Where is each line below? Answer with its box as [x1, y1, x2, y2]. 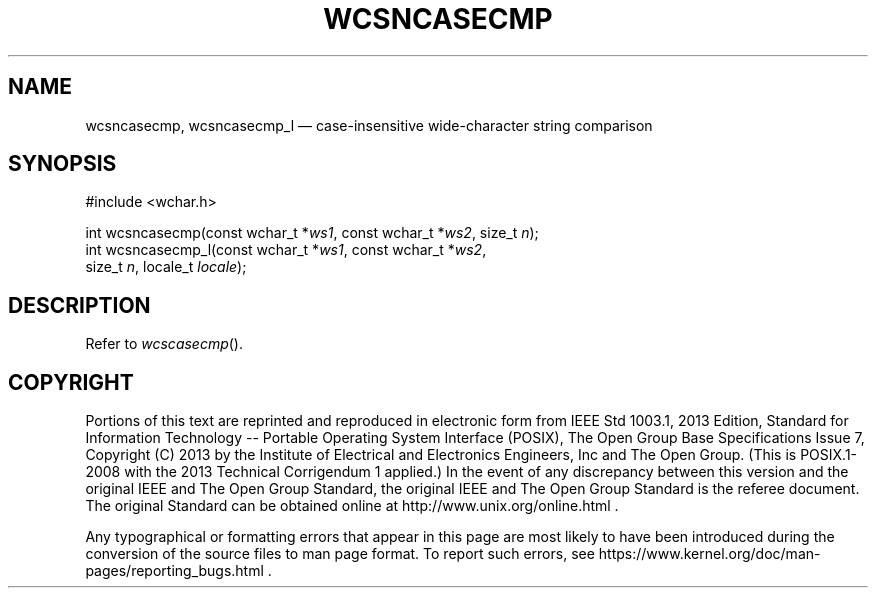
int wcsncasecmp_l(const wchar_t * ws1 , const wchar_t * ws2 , [85, 241, 487, 259]
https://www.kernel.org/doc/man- [598, 545, 821, 563]
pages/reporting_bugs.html [85, 562, 264, 580]
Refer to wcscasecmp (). [85, 335, 244, 353]
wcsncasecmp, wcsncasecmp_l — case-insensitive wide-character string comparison [85, 116, 653, 134]
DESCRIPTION [8, 292, 151, 318]
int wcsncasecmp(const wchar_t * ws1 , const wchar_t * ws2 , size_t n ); [85, 224, 539, 242]
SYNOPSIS [8, 151, 117, 177]
